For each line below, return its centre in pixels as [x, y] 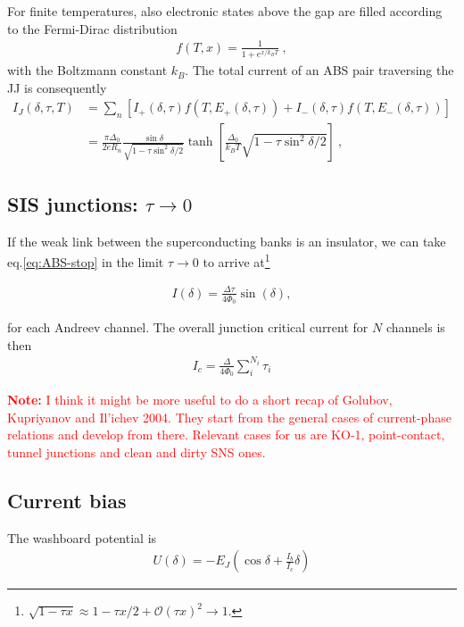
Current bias [67, 500]
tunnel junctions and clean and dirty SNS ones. [137, 451]
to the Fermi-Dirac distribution [92, 28]
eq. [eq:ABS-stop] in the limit [86, 261]
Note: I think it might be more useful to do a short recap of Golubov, [200, 400]
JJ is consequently [57, 87]
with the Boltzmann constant [87, 70]
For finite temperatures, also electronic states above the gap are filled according [225, 11]
